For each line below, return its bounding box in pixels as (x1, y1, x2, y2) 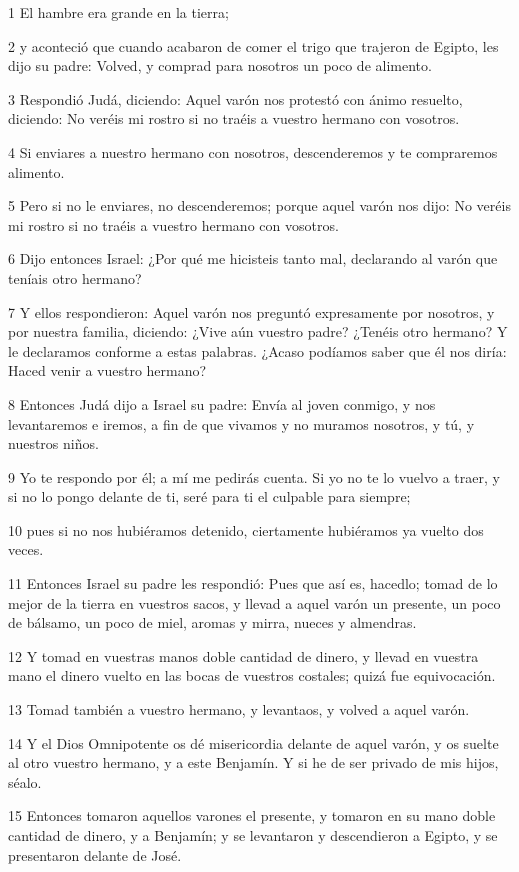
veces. (8, 539, 44, 560)
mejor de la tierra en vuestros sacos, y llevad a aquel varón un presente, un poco (8, 592, 501, 613)
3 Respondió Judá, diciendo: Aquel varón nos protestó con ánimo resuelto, (8, 88, 463, 109)
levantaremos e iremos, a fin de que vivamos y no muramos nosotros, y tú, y (8, 413, 475, 434)
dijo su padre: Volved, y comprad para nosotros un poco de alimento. (8, 55, 432, 76)
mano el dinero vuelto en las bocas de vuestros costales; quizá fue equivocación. (8, 665, 496, 686)
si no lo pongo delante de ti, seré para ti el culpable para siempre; (8, 486, 411, 507)
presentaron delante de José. (8, 844, 182, 865)
